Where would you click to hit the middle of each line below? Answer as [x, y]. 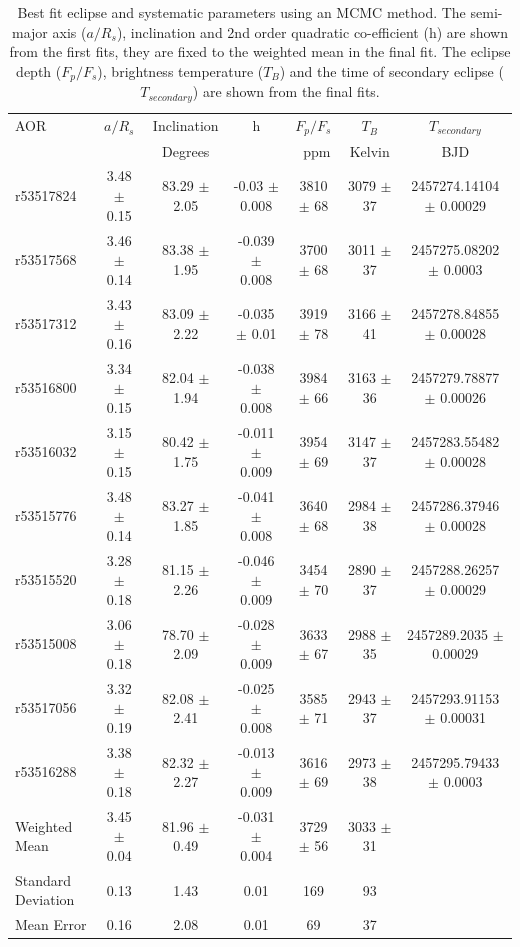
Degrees [186, 150]
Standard [43, 879]
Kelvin [369, 150]
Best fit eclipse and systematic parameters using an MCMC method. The [241, 12]
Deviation [45, 899]
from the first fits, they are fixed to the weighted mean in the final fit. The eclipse [260, 51]
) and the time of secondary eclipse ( [391, 70]
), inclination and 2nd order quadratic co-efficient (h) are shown [312, 31]
